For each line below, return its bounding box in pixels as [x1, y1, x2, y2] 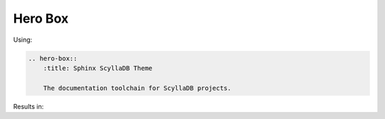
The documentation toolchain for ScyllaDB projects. [43, 84, 232, 92]
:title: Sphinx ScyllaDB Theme [43, 64, 153, 72]
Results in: [13, 102, 44, 110]
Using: [13, 35, 33, 44]
